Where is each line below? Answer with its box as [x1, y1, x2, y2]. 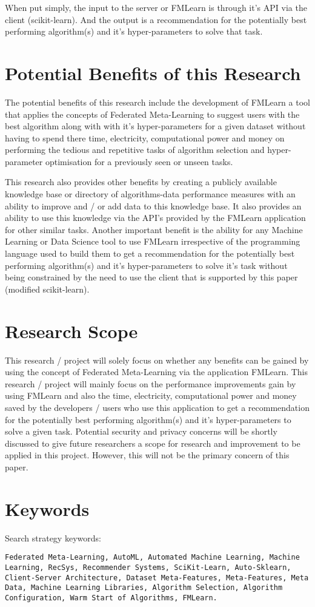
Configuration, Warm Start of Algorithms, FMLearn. [5, 593, 217, 602]
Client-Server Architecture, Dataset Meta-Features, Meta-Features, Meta [5, 573, 309, 582]
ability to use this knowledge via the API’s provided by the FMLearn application [5, 211, 306, 224]
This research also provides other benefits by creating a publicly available [5, 175, 277, 188]
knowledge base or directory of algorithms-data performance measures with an [5, 188, 296, 200]
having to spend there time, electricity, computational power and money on [5, 131, 285, 144]
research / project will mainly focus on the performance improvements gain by [5, 377, 296, 390]
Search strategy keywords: [5, 531, 101, 544]
